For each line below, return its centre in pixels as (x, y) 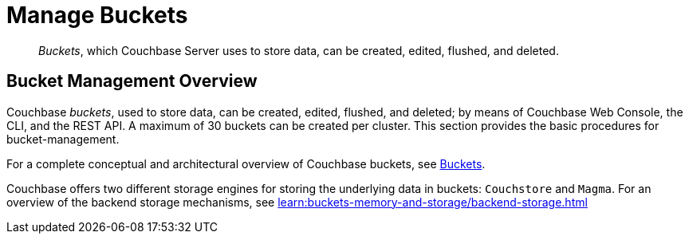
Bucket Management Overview (132, 81)
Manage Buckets (97, 15)
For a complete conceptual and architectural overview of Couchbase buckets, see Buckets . (246, 163)
